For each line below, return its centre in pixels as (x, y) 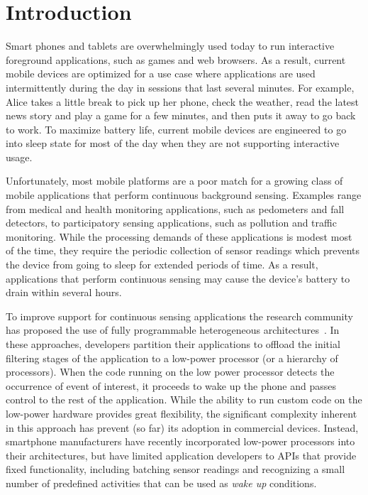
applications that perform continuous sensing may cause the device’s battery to (178, 278)
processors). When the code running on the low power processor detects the (170, 372)
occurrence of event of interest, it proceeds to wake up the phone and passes (171, 385)
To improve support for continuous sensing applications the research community (179, 316)
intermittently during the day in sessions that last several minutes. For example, (180, 87)
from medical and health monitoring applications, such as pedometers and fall (175, 208)
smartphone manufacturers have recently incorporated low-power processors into (180, 441)
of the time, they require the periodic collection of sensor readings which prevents (183, 250)
